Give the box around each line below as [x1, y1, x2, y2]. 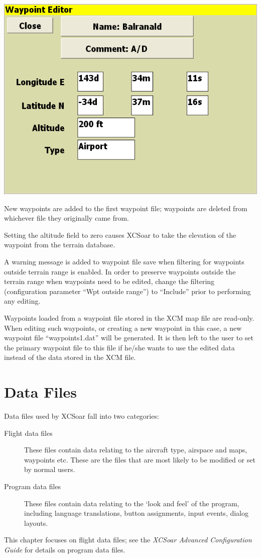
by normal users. [24, 464, 75, 475]
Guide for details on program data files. [4, 544, 125, 554]
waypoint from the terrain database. [4, 239, 115, 250]
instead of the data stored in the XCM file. [4, 352, 136, 362]
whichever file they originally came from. [4, 213, 129, 223]
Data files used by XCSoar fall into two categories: [4, 411, 159, 421]
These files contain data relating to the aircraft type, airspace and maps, [24, 444, 247, 455]
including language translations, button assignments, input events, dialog [24, 508, 249, 518]
